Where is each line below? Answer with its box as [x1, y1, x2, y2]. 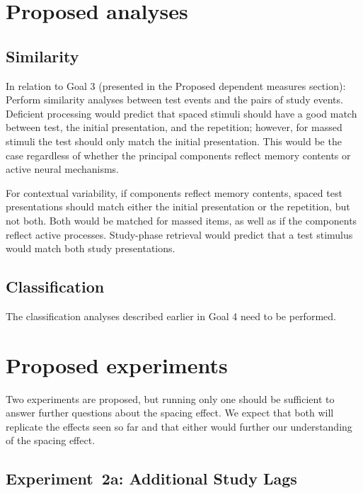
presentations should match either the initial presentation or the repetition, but [6, 199, 350, 214]
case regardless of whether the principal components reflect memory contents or [6, 147, 351, 162]
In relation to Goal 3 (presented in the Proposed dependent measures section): [6, 78, 346, 93]
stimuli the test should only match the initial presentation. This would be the [6, 133, 342, 148]
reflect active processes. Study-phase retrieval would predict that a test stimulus [6, 227, 353, 242]
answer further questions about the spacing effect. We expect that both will [6, 405, 334, 420]
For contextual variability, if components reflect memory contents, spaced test [6, 185, 342, 200]
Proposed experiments [6, 350, 228, 379]
